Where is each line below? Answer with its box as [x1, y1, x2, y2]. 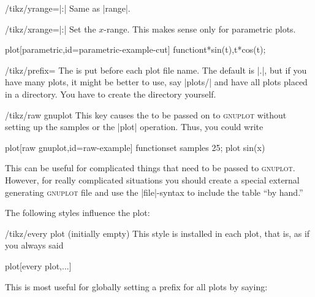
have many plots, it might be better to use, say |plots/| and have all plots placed [5, 75, 308, 88]
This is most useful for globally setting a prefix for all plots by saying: [5, 280, 268, 293]
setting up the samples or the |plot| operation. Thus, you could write [5, 120, 264, 133]
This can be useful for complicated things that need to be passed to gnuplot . [5, 161, 295, 174]
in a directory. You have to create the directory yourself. [5, 87, 216, 100]
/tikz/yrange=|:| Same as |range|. [5, 2, 131, 14]
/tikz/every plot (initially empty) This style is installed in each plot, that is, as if [5, 226, 310, 239]
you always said [5, 239, 64, 252]
